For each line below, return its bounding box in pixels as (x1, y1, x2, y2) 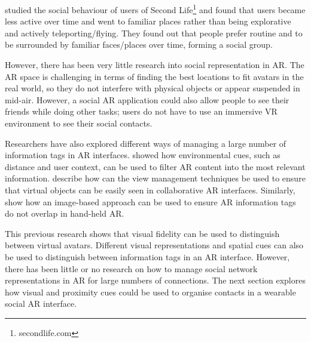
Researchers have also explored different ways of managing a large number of (5, 137, 286, 149)
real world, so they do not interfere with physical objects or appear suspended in (5, 82, 300, 94)
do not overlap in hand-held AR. (5, 207, 124, 220)
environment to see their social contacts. (5, 117, 153, 129)
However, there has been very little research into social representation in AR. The (5, 58, 304, 71)
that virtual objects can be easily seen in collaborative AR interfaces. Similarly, (5, 183, 295, 196)
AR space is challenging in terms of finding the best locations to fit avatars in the (5, 70, 304, 82)
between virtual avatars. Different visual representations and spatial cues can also (5, 239, 304, 251)
